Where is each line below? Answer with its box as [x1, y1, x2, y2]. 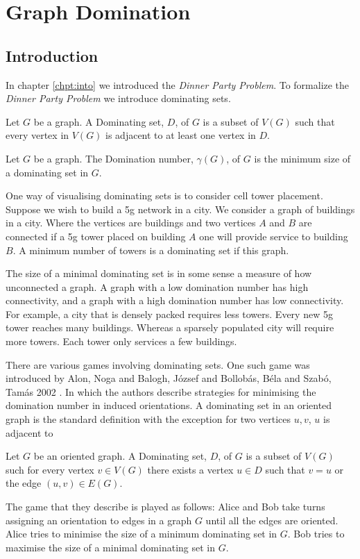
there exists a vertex [147, 462, 234, 476]
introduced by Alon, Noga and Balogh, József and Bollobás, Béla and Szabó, [6, 371, 332, 385]
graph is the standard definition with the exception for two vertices [6, 412, 291, 426]
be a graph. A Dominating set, [33, 114, 164, 128]
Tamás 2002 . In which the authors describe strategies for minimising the [6, 384, 316, 399]
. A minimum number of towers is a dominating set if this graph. [12, 242, 289, 257]
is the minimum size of [254, 151, 351, 165]
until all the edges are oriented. [205, 512, 338, 527]
